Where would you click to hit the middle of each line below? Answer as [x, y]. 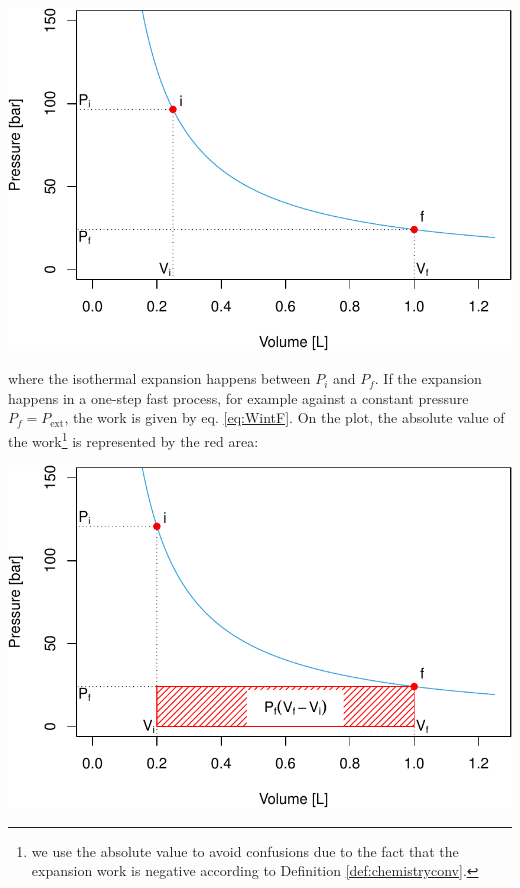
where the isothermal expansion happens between [159, 378]
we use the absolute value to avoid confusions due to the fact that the [245, 850]
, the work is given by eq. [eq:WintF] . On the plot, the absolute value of [284, 417]
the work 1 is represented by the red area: [133, 439]
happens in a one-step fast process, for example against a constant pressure [238, 397]
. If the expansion [428, 378]
